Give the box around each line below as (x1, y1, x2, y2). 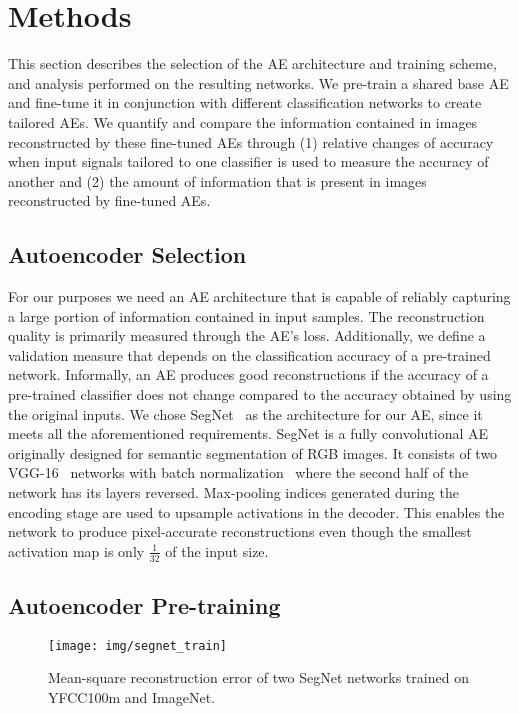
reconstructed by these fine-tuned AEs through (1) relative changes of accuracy (8, 131, 494, 152)
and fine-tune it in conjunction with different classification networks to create (8, 92, 482, 113)
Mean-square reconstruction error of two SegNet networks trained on (48, 667, 469, 688)
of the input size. (165, 540, 269, 561)
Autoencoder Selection (8, 239, 247, 270)
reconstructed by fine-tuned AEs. (8, 190, 211, 211)
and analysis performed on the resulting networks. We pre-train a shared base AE (8, 72, 509, 93)
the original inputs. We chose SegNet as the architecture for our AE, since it (8, 403, 483, 424)
